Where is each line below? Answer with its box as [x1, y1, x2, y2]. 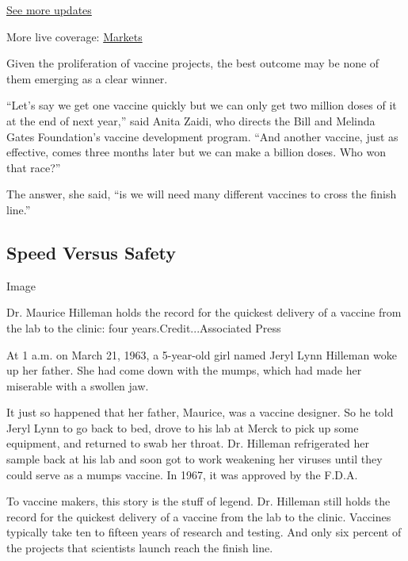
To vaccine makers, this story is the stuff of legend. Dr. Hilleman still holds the [6, 493, 391, 509]
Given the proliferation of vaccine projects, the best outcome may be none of [6, 55, 379, 71]
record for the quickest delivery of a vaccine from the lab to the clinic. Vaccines [6, 508, 391, 524]
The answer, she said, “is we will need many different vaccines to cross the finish [6, 186, 397, 202]
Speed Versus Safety [6, 240, 176, 264]
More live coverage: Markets [6, 28, 143, 44]
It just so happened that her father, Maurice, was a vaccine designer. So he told [6, 404, 394, 421]
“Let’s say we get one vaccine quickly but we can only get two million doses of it [6, 97, 397, 113]
